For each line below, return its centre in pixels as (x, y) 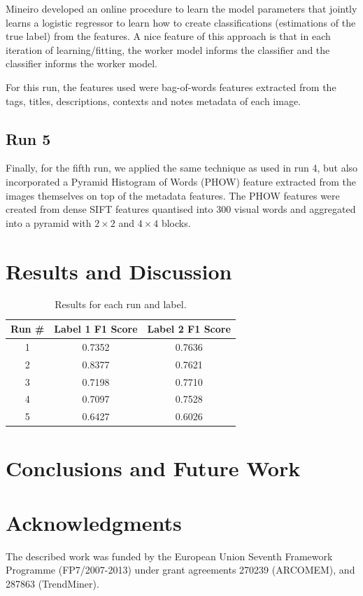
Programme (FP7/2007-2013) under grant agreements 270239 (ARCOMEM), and (180, 570)
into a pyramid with (49, 222)
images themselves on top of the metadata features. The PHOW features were (173, 195)
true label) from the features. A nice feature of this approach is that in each (168, 36)
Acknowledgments (94, 522)
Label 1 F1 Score (96, 329)
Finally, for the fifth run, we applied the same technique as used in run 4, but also (182, 168)
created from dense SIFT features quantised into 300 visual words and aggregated (181, 209)
